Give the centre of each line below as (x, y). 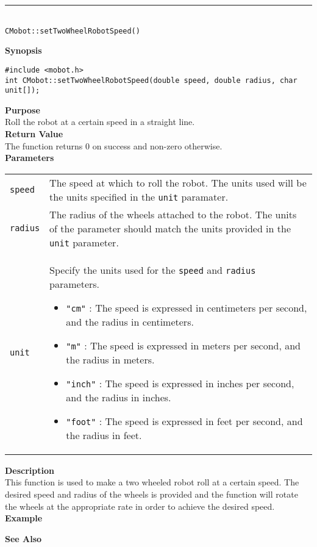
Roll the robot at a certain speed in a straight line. (100, 122)
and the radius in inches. (119, 397)
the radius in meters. (110, 359)
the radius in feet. (104, 435)
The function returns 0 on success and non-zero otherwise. (114, 145)
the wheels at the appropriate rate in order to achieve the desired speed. (140, 506)
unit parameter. (84, 242)
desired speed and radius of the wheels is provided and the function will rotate (151, 494)
